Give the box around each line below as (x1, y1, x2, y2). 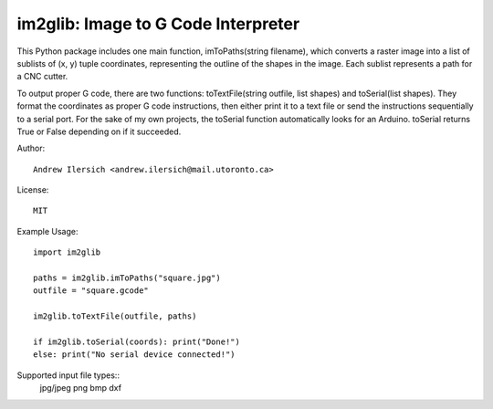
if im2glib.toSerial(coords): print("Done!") (33, 336, 241, 347)
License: (16, 184, 49, 195)
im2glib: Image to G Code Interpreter (16, 14, 300, 34)
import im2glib (33, 247, 101, 257)
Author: (16, 142, 46, 154)
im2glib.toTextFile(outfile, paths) (33, 311, 197, 321)
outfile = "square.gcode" (33, 286, 150, 296)
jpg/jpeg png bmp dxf (39, 383, 122, 393)
